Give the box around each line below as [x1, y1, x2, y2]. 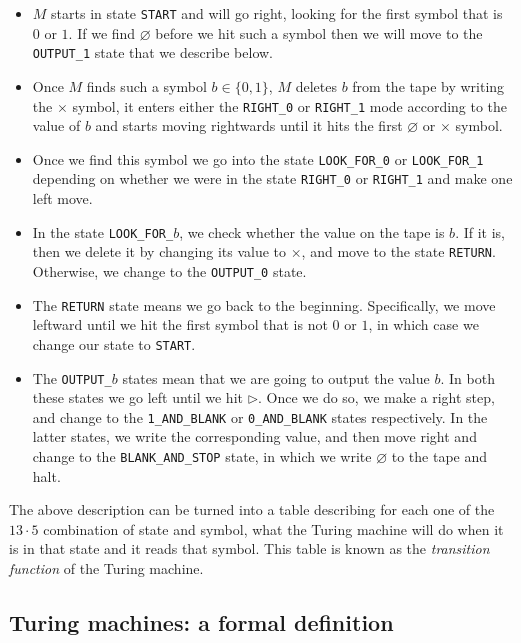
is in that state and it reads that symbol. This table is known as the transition [9, 538, 490, 559]
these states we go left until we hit [32, 387, 243, 408]
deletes [295, 75, 337, 96]
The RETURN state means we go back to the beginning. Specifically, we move [32, 294, 496, 315]
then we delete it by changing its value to [32, 241, 287, 262]
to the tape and [391, 446, 488, 467]
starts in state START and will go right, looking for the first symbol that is [51, 3, 503, 23]
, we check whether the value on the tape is [179, 221, 445, 242]
